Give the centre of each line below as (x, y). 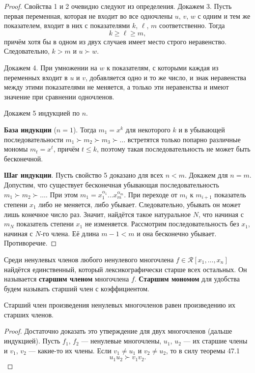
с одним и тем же (224, 16)
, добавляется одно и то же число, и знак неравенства (166, 77)
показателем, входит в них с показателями (67, 25)
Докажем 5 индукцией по (42, 113)
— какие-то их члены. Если (70, 350)
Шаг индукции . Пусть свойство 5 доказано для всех (84, 175)
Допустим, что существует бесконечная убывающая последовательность (112, 184)
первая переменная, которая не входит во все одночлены (88, 16)
